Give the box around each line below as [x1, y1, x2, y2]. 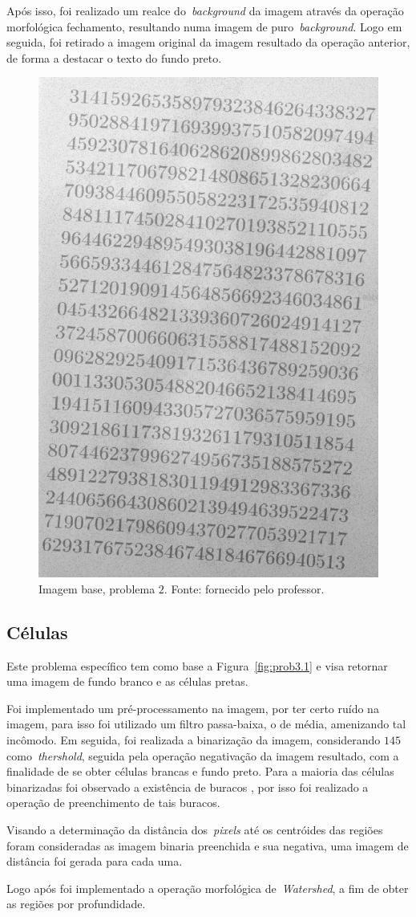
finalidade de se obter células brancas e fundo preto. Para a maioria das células [6, 763, 394, 780]
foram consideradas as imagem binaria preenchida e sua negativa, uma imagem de [6, 837, 409, 854]
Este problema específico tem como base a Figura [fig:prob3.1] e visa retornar [6, 657, 388, 674]
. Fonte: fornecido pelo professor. [164, 580, 325, 597]
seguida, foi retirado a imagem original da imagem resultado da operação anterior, [6, 34, 410, 51]
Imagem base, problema [38, 580, 155, 597]
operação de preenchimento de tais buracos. [6, 794, 220, 811]
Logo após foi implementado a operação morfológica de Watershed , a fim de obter [6, 879, 409, 896]
